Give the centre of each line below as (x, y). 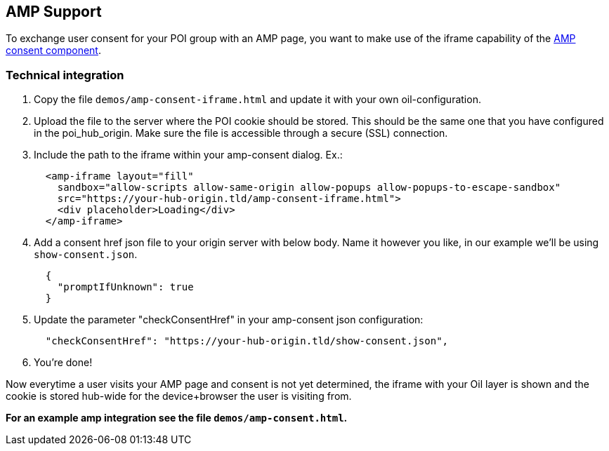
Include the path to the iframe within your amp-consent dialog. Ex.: (188, 155)
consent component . (53, 51)
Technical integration (65, 75)
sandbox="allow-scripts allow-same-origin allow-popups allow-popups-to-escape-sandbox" (309, 188)
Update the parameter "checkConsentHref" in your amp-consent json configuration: (229, 320)
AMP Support (54, 12)
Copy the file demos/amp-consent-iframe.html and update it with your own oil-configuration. (257, 100)
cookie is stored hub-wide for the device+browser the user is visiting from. (179, 396)
